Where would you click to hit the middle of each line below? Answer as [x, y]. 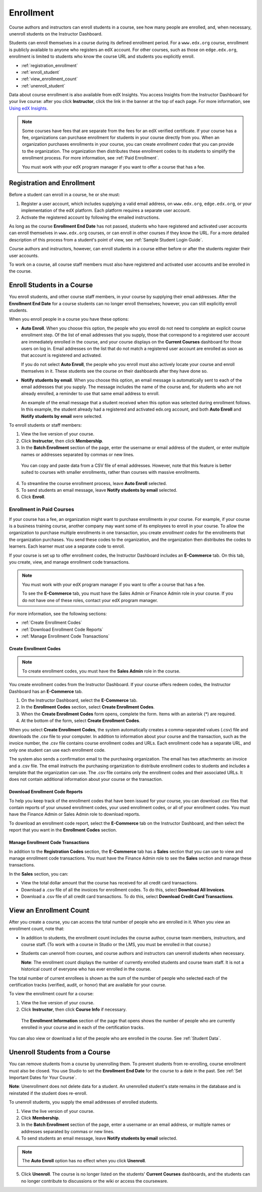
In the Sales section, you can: [39, 874]
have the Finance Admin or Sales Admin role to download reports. [75, 814]
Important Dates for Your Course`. [43, 1078]
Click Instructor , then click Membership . [62, 441]
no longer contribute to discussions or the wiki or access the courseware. [95, 1181]
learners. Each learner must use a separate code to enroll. [67, 546]
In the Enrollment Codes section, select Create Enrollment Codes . [88, 707]
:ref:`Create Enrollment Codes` [52, 622]
